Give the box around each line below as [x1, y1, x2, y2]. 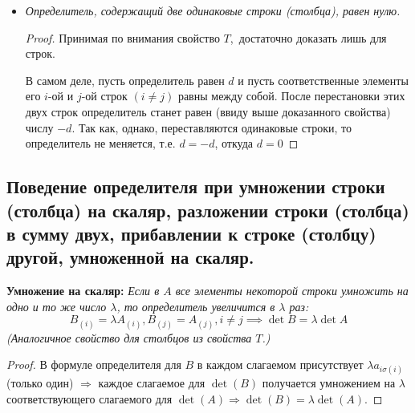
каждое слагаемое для [98, 375, 205, 391]
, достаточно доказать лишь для [230, 29, 387, 46]
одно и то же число [6, 298, 107, 314]
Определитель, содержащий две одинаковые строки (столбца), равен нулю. [25, 2, 401, 18]
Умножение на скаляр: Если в [6, 282, 160, 299]
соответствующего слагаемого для [6, 390, 173, 407]
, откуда [214, 135, 254, 152]
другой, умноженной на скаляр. [6, 245, 254, 269]
